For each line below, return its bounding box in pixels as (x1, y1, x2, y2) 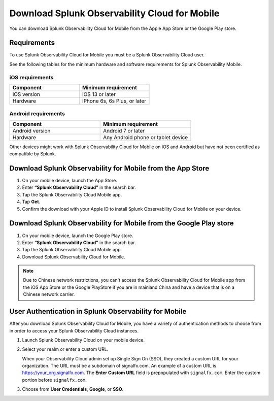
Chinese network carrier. (23, 291, 75, 297)
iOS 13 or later (82, 90, 116, 97)
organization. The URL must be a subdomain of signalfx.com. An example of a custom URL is (22, 363, 217, 369)
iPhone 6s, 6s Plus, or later (82, 97, 147, 104)
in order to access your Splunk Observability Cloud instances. (9, 327, 139, 333)
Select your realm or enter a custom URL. (22, 346, 109, 352)
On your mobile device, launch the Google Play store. (22, 232, 133, 239)
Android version (12, 127, 51, 134)
